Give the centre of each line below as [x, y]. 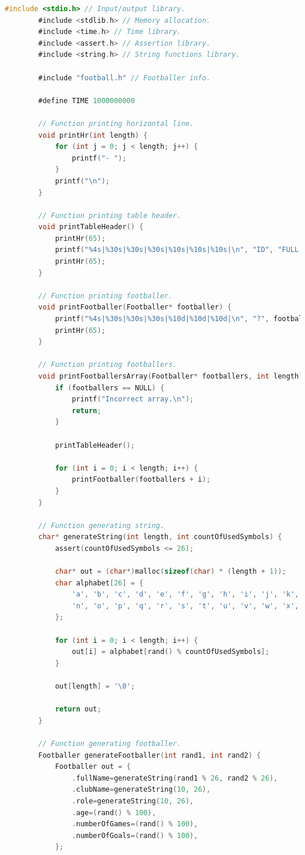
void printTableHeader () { [91, 227]
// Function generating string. [101, 525]
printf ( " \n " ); [82, 181]
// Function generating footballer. [110, 744]
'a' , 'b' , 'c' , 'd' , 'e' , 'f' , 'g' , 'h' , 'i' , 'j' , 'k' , [185, 595]
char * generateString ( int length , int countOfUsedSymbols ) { [160, 537]
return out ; [78, 709]
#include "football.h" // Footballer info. [124, 78]
